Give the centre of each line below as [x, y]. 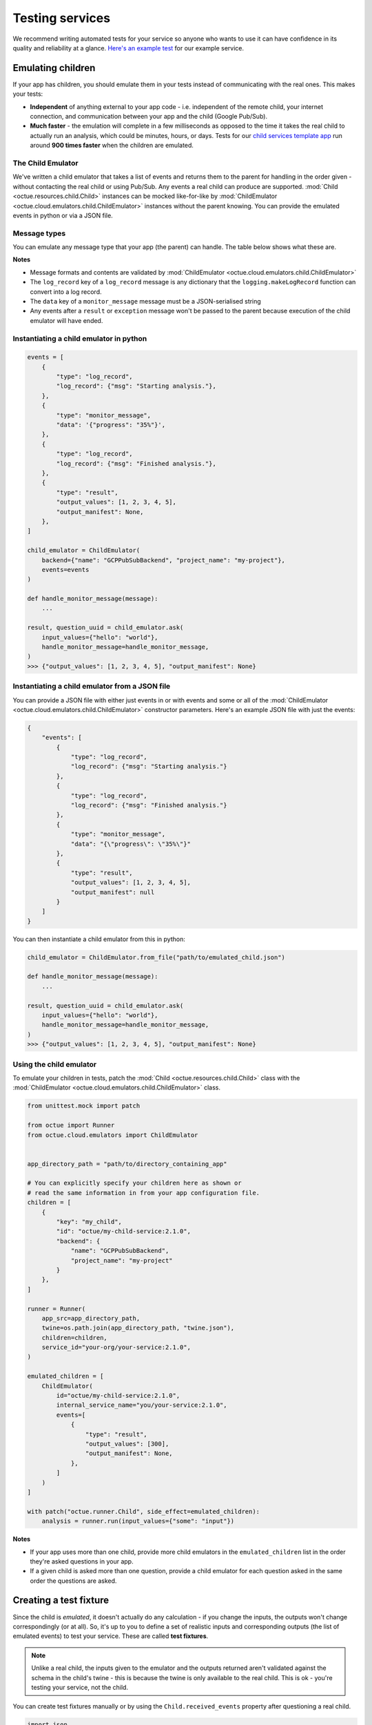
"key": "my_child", [89, 1222]
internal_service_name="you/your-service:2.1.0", [142, 1405]
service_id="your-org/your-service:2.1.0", [116, 1348]
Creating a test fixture [61, 1600]
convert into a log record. [66, 292]
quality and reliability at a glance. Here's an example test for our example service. [128, 48]
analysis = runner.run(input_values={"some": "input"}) [138, 1521]
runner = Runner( [56, 1309]
